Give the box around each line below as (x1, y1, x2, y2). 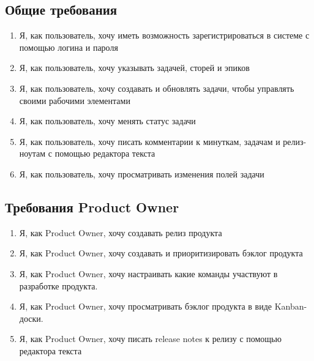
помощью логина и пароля (19, 40, 118, 53)
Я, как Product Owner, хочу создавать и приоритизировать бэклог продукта (19, 247, 303, 259)
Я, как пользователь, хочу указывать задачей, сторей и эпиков (19, 61, 250, 74)
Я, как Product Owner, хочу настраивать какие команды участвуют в (19, 267, 278, 280)
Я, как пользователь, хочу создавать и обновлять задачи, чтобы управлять (19, 81, 294, 94)
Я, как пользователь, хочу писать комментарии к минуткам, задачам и (19, 135, 280, 147)
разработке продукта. (19, 279, 98, 292)
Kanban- (274, 300, 307, 313)
